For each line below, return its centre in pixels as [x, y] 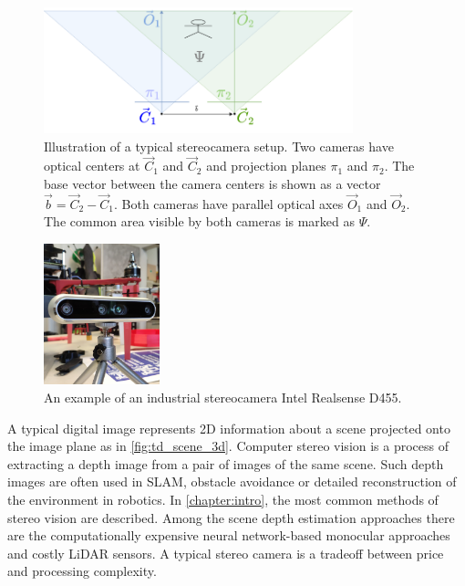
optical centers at [92, 166]
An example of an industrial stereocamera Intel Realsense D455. [223, 397]
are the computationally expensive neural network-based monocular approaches [229, 535]
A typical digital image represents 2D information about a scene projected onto [229, 428]
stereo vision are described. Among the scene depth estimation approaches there [231, 517]
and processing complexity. [82, 571]
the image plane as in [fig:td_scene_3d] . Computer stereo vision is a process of [228, 446]
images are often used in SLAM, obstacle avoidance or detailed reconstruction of [232, 481]
